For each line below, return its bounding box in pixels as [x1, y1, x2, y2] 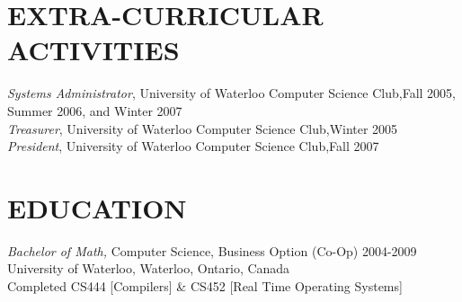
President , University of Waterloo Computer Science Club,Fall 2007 [7, 137, 379, 155]
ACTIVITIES [7, 31, 180, 68]
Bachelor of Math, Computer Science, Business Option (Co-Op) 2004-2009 [7, 241, 417, 260]
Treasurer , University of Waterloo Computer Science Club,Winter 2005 [7, 119, 398, 138]
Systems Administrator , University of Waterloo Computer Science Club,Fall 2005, [7, 84, 457, 102]
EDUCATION [7, 189, 187, 226]
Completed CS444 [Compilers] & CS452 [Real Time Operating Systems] [7, 277, 403, 295]
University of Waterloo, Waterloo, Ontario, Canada [7, 259, 290, 278]
